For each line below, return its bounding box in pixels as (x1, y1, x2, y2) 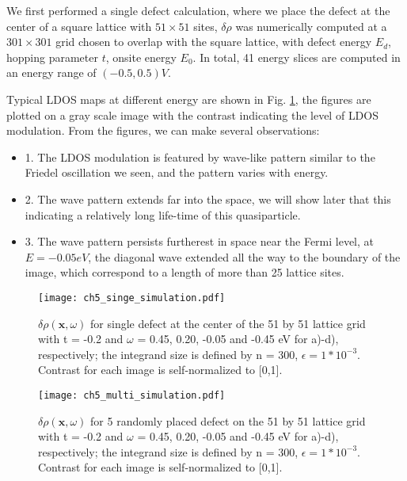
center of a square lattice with (6, 17, 152, 34)
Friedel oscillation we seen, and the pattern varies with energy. (25, 164, 329, 181)
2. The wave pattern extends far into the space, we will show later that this (25, 190, 391, 207)
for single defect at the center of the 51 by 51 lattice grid (90, 315, 366, 331)
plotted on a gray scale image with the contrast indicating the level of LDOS (6, 106, 378, 123)
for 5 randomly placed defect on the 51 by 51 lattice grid (90, 412, 366, 429)
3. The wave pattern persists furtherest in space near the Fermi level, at (25, 233, 375, 250)
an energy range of (6, 64, 97, 81)
